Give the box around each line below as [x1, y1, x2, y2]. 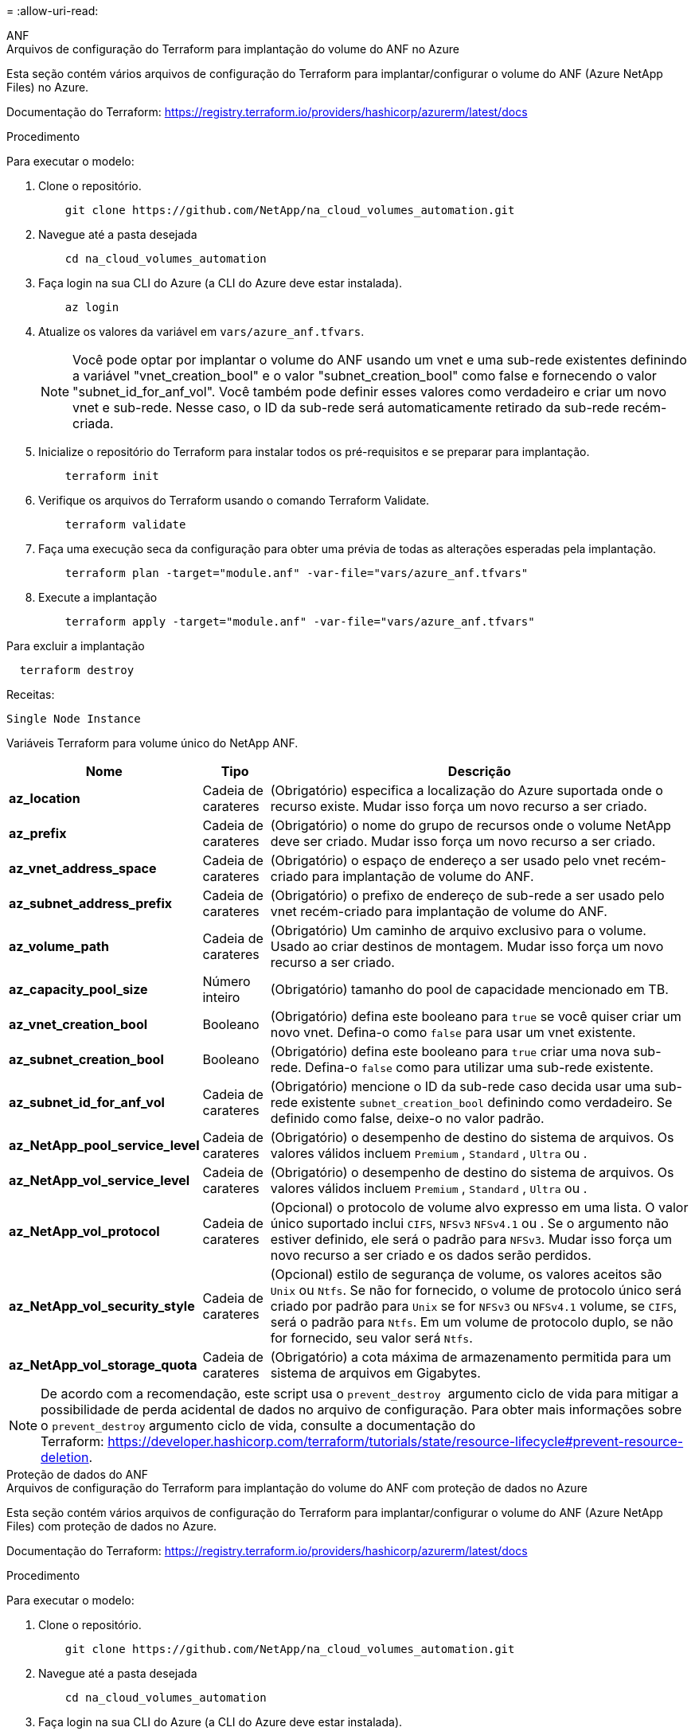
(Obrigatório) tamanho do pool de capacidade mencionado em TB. [270, 981, 669, 997]
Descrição [447, 763, 511, 779]
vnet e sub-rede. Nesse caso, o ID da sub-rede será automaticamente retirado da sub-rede [72, 400, 619, 415]
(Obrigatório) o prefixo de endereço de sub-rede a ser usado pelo [270, 887, 665, 903]
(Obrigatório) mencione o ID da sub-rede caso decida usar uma [270, 1078, 651, 1094]
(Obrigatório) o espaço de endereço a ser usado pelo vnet [270, 852, 619, 868]
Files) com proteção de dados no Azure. [6, 1519, 217, 1533]
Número [202, 973, 251, 989]
